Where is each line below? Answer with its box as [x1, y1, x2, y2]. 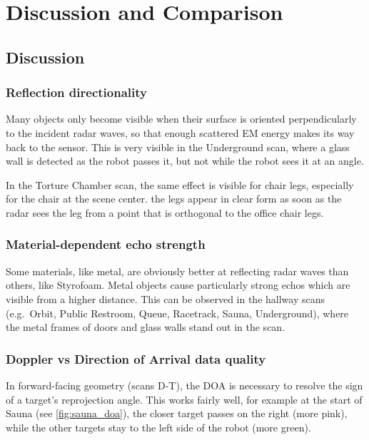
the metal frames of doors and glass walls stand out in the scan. [6, 319, 285, 334]
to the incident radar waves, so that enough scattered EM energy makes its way [6, 125, 355, 140]
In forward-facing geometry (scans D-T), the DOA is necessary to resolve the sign [6, 377, 363, 392]
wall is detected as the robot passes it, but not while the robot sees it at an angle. [6, 153, 364, 168]
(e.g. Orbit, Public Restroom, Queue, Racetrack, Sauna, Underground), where [6, 305, 349, 320]
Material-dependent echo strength [6, 235, 206, 253]
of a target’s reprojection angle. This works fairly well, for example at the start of [6, 392, 363, 406]
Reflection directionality [6, 83, 147, 101]
